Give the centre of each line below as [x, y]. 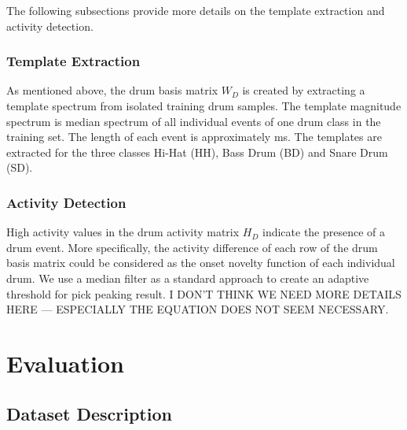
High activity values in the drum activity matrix [123, 232]
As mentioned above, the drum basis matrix [112, 90]
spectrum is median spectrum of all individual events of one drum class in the [194, 121]
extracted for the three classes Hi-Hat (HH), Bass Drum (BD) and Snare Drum [197, 152]
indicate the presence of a [324, 232]
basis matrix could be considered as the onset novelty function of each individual [201, 263]
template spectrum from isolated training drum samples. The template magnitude [204, 106]
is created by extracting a [304, 90]
